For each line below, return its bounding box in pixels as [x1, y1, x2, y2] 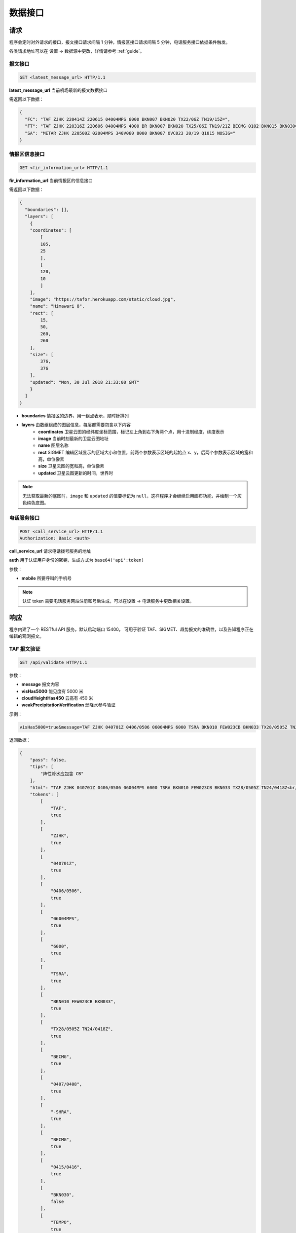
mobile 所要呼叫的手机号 [21, 575, 72, 581]
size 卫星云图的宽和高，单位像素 [38, 463, 105, 469]
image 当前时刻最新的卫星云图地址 [38, 435, 109, 441]
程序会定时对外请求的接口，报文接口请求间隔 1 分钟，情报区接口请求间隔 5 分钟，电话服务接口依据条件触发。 [9, 39, 230, 45]
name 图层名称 [38, 442, 69, 448]
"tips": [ [30, 764, 54, 769]
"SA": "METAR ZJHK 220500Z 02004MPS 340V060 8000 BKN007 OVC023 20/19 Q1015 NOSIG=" [25, 130, 236, 136]
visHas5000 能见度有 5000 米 [21, 688, 84, 694]
